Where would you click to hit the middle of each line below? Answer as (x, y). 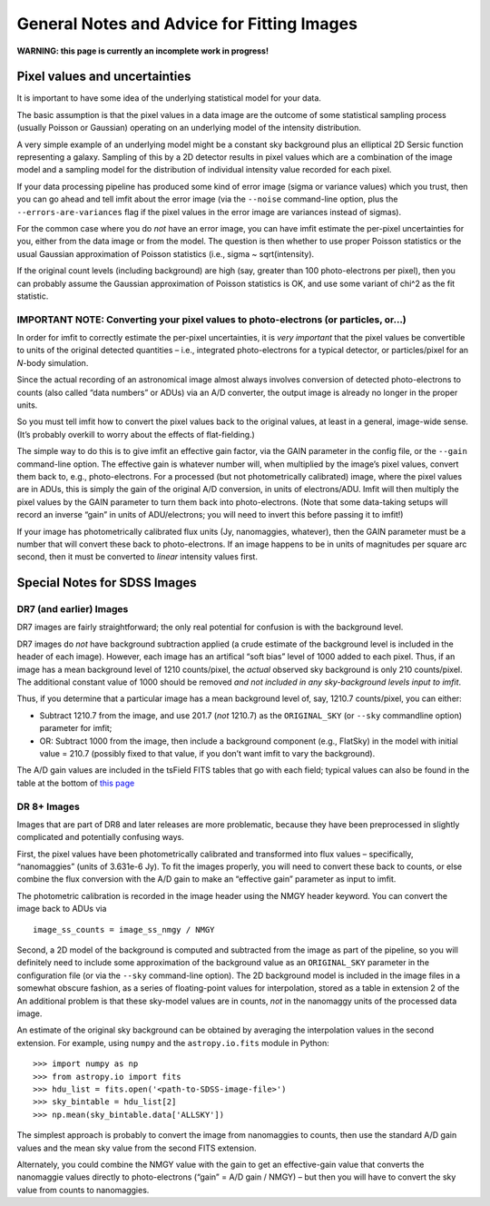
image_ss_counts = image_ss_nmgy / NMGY (124, 929)
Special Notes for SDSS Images (107, 583)
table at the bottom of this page (76, 783)
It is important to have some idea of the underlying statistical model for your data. (169, 98)
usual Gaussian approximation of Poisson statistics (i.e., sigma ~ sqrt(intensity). (166, 253)
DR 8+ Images (49, 806)
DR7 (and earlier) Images (73, 609)
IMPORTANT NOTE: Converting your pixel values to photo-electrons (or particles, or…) (212, 320)
